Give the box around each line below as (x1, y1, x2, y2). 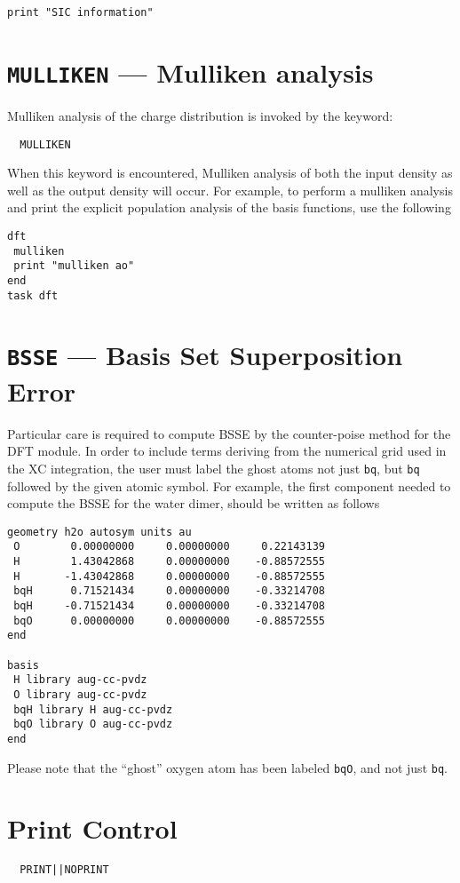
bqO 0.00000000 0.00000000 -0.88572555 (13, 614, 325, 627)
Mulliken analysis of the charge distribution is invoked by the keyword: (7, 106, 393, 124)
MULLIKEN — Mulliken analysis (7, 53, 374, 90)
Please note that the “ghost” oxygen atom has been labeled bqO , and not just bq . (7, 758, 448, 776)
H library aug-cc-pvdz (13, 673, 147, 687)
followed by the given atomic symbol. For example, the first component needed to (7, 476, 451, 495)
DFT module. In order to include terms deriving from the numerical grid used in (7, 441, 447, 460)
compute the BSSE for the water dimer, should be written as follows (7, 494, 380, 513)
